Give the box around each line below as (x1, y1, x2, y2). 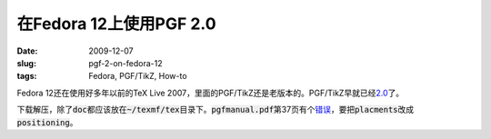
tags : (16, 71, 37, 82)
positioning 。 (16, 116, 78, 127)
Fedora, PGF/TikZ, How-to (88, 71, 187, 82)
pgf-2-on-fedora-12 (88, 57, 163, 68)
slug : (16, 57, 36, 68)
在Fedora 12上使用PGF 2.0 (16, 14, 217, 34)
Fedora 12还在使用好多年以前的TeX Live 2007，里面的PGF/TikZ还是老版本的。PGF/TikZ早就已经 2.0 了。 (16, 87, 405, 98)
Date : (16, 45, 38, 56)
